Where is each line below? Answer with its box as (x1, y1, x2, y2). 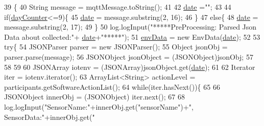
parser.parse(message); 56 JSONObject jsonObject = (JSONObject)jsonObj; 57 (4, 51, 253, 62)
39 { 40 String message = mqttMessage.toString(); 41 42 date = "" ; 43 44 (4, 2, 231, 12)
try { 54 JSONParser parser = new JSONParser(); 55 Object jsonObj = (4, 41, 228, 52)
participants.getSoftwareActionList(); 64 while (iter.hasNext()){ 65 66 (4, 81, 220, 92)
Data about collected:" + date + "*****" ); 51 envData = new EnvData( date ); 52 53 (4, 31, 260, 42)
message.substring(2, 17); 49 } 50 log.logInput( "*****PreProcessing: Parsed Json (4, 21, 257, 32)
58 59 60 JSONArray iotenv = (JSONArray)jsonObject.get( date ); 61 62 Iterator (4, 61, 255, 72)
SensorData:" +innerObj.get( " (4, 111, 95, 122)
